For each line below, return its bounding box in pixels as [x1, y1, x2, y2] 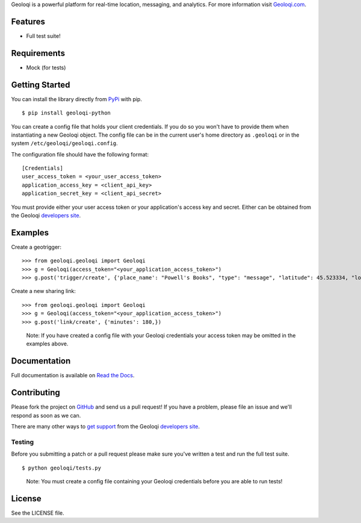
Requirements [11, 48, 66, 58]
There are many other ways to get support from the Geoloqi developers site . [11, 423, 200, 430]
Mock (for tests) [26, 64, 66, 71]
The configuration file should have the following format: [11, 150, 149, 158]
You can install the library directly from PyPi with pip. [11, 95, 143, 102]
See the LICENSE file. [11, 509, 64, 516]
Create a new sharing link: [11, 288, 76, 295]
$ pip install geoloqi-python [22, 110, 111, 117]
